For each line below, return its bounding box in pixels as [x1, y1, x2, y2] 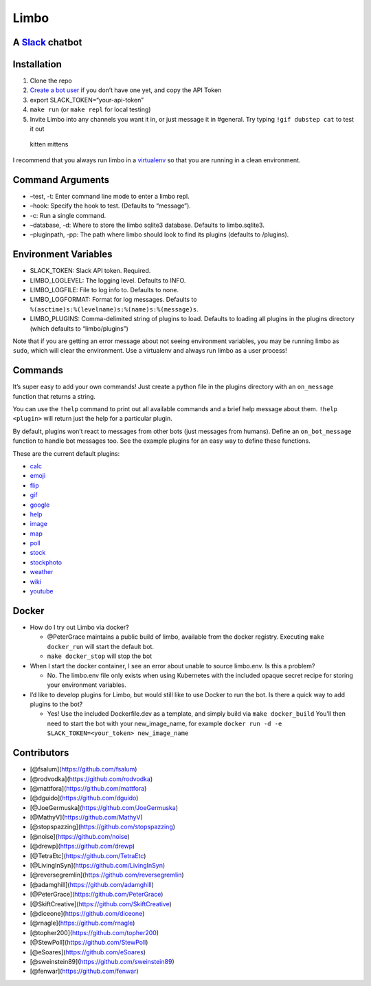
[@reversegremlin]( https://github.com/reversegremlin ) [30, 870, 185, 879]
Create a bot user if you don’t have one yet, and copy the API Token [30, 86, 222, 94]
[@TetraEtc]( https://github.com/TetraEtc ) [30, 851, 146, 859]
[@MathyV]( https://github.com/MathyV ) [30, 813, 144, 822]
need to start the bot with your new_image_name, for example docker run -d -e [47, 719, 282, 727]
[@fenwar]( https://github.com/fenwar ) [30, 967, 139, 976]
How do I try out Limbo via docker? [30, 623, 130, 631]
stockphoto [30, 558, 62, 567]
